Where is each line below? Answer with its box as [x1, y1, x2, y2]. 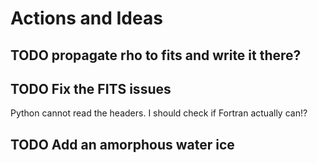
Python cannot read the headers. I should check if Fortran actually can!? [10, 107, 308, 119]
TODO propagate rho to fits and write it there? [10, 47, 302, 64]
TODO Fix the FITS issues [10, 80, 172, 97]
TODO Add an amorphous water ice [10, 136, 235, 153]
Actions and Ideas [10, 7, 163, 30]
